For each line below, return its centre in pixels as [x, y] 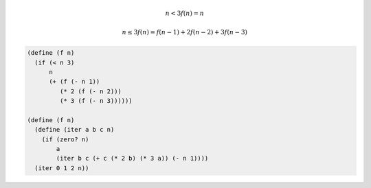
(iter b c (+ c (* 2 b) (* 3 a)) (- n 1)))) [132, 158]
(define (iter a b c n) [75, 130]
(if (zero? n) [65, 139]
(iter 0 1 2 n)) [62, 168]
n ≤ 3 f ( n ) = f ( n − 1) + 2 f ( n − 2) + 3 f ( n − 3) [184, 32]
